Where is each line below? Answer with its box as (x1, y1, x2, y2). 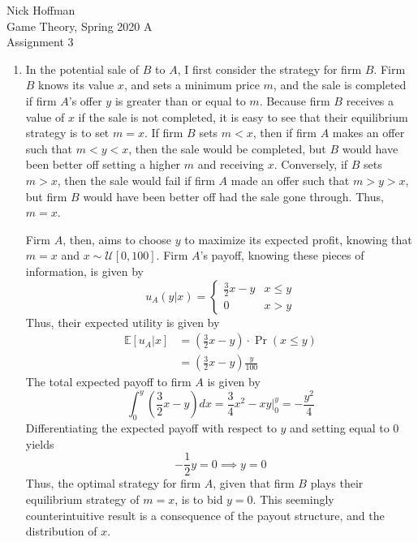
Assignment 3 (6, 33, 74, 50)
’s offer (68, 92, 102, 109)
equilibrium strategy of (25, 490, 140, 507)
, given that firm (213, 475, 295, 492)
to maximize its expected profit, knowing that (184, 230, 412, 247)
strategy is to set (25, 124, 110, 141)
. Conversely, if (274, 156, 348, 173)
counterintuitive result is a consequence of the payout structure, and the (25, 506, 385, 523)
